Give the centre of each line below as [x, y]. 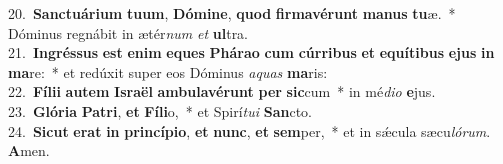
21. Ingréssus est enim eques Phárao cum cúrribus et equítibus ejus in [251, 52]
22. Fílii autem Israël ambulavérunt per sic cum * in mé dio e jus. [222, 91]
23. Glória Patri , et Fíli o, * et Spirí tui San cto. [160, 110]
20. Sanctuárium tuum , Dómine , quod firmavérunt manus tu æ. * [232, 13]
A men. [29, 150]
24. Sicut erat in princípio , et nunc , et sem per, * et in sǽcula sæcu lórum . [249, 130]
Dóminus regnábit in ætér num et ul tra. [128, 32]
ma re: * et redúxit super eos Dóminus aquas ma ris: [168, 71]
